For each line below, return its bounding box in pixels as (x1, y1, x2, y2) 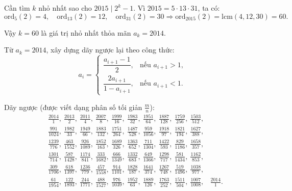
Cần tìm (4, 3, 30, 13)
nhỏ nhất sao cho (38, 3, 92, 13)
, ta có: (198, 3, 220, 13)
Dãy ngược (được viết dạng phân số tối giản (4, 101, 142, 112)
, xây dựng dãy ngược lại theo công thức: (46, 44, 175, 55)
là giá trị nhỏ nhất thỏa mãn (41, 27, 131, 38)
